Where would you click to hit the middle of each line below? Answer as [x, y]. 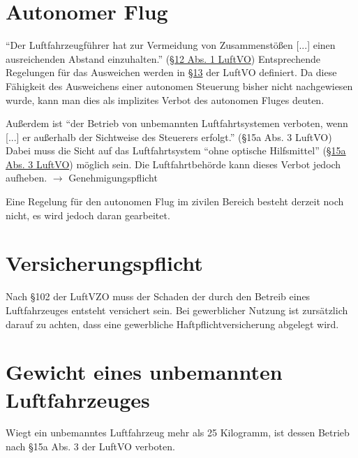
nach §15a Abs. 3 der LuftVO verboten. [90, 446]
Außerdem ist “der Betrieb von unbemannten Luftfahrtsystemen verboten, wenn [177, 123]
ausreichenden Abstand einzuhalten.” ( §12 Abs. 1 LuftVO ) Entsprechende [163, 58]
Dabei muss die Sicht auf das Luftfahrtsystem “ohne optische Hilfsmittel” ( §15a [176, 150]
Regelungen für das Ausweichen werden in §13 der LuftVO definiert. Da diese [171, 72]
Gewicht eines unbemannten [144, 372]
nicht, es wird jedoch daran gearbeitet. [88, 215]
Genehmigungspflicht [113, 178]
